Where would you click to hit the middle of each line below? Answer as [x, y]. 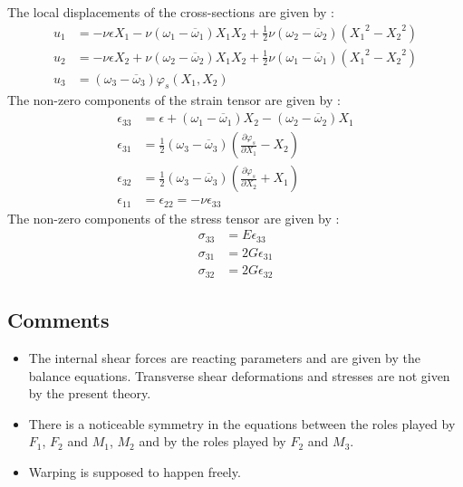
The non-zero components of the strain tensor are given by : [174, 100]
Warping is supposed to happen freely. [135, 471]
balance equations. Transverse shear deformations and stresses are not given [239, 375]
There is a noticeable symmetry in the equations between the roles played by [242, 423]
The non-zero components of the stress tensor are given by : [174, 218]
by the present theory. [90, 393]
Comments [58, 320]
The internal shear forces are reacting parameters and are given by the [224, 357]
